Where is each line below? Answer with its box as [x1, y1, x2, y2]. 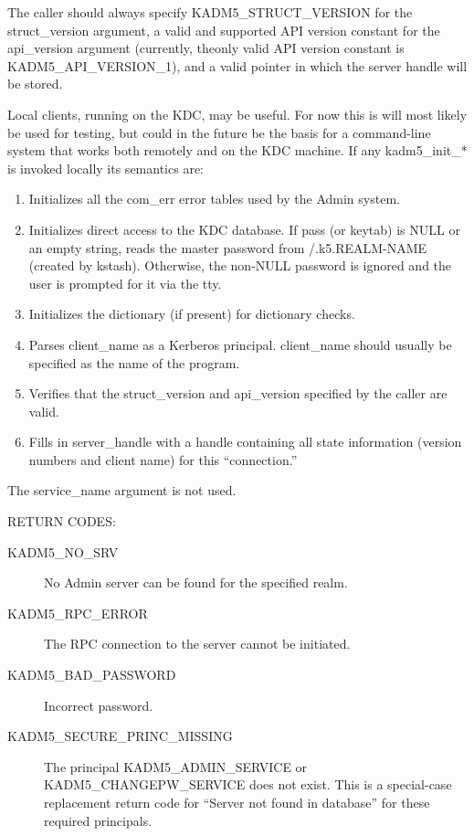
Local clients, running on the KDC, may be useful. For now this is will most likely [7, 104, 468, 123]
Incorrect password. [44, 695, 153, 714]
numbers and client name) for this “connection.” [28, 450, 298, 469]
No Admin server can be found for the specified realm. [44, 573, 348, 592]
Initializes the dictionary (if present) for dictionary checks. [28, 304, 355, 323]
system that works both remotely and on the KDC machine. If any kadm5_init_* [7, 141, 468, 160]
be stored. [7, 74, 63, 93]
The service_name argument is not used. [7, 481, 237, 500]
